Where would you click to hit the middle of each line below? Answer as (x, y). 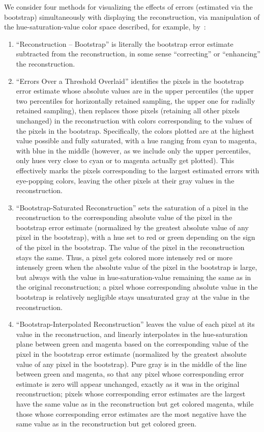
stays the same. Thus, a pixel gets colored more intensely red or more (124, 257)
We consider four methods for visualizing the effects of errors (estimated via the (128, 7)
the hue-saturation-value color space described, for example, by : (105, 27)
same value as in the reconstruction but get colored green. (106, 424)
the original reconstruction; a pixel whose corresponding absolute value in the (137, 287)
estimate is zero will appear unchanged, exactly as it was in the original (128, 383)
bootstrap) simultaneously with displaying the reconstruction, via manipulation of (132, 17)
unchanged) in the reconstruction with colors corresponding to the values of (134, 120)
